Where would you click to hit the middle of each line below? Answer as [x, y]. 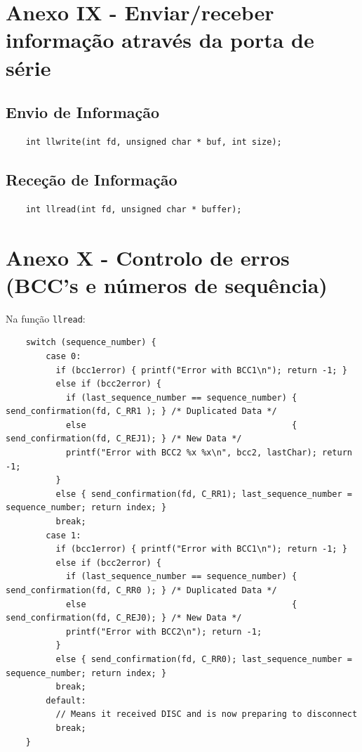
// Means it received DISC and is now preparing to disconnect [207, 714]
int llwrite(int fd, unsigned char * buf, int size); [154, 142]
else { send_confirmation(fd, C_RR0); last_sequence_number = [204, 659]
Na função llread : [46, 318]
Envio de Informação [83, 112]
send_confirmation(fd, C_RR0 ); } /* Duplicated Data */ [141, 590]
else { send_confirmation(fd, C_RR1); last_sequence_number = [204, 494]
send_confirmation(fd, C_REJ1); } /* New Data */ [124, 439]
